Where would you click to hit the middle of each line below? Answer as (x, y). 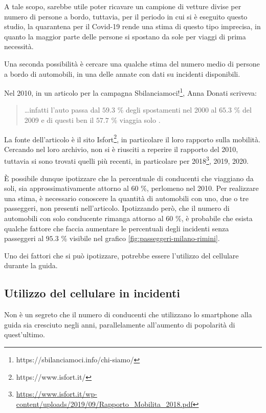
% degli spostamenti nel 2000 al (167, 110)
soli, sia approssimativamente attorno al (66, 188)
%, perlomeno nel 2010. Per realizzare (200, 188)
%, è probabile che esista (214, 218)
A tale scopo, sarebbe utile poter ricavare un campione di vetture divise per (123, 6)
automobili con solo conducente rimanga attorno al (84, 218)
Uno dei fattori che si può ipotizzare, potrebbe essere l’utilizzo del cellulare (121, 255)
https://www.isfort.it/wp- (57, 394)
